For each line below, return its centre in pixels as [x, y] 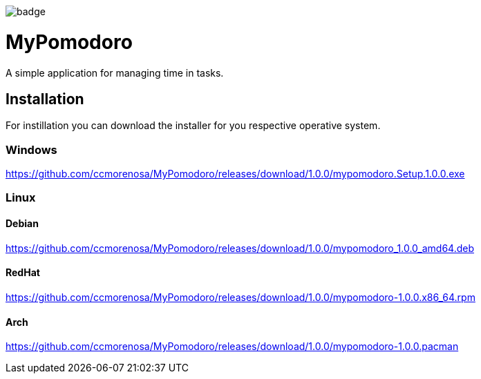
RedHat [23, 273]
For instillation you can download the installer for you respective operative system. [193, 126]
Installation [45, 99]
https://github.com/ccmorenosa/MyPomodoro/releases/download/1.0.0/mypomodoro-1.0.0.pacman [232, 347]
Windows [31, 149]
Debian [22, 224]
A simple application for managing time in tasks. [115, 72]
